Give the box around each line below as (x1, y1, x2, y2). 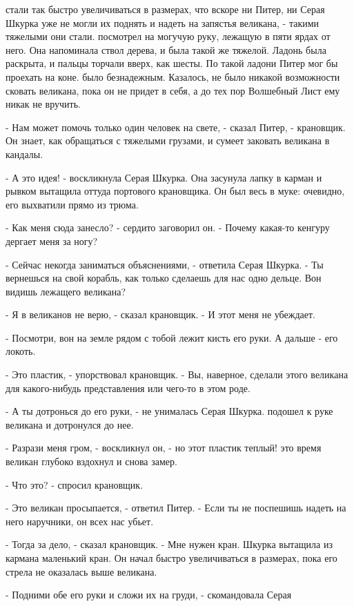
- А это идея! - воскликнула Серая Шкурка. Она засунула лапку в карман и (6, 170, 322, 184)
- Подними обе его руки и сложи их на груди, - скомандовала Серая (6, 587, 292, 602)
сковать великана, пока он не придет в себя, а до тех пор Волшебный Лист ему (6, 83, 340, 97)
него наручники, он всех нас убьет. (6, 514, 154, 528)
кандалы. (6, 146, 43, 161)
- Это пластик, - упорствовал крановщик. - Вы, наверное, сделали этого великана (6, 367, 348, 382)
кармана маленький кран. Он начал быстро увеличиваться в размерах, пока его (6, 551, 337, 565)
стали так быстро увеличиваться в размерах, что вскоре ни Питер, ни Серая (6, 2, 325, 16)
